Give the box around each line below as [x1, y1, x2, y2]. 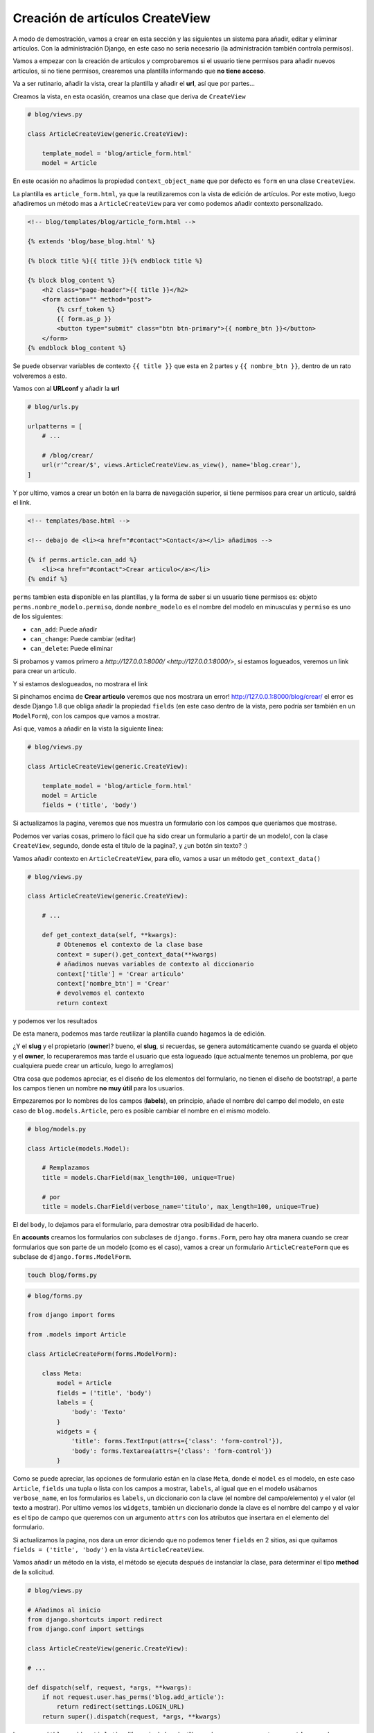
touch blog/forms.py [27, 1271, 97, 1279]
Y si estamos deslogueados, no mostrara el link [12, 679, 148, 688]
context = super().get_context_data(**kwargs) [56, 950, 217, 958]
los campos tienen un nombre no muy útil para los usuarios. [12, 1084, 185, 1092]
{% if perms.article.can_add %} [27, 555, 138, 564]
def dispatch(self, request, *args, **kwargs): [27, 1683, 192, 1691]
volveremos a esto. [12, 372, 67, 380]
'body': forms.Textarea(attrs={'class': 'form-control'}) [71, 1447, 273, 1455]
